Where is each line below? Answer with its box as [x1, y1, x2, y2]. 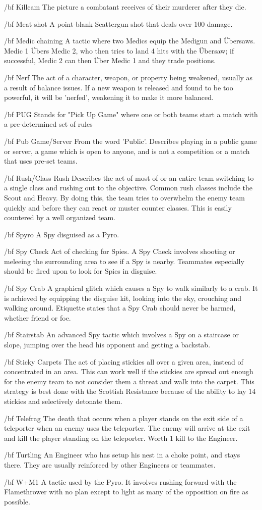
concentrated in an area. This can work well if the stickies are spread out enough [4, 366, 253, 377]
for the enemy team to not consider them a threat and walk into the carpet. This [4, 376, 254, 386]
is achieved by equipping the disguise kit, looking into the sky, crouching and [4, 292, 241, 303]
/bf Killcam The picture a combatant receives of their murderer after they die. [4, 2, 246, 12]
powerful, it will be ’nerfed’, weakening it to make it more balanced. [4, 92, 214, 103]
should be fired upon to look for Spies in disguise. [4, 266, 157, 276]
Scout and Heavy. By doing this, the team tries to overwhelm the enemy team [4, 192, 245, 202]
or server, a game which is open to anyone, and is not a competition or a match [4, 145, 250, 156]
